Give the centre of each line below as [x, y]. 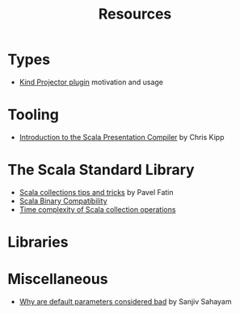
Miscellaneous [58, 279]
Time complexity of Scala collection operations [97, 209]
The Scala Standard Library [101, 170]
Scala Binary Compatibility [63, 201]
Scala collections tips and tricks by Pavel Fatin [96, 192]
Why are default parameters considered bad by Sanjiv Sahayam [125, 301]
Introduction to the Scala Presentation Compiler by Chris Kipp [122, 137]
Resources [135, 14]
